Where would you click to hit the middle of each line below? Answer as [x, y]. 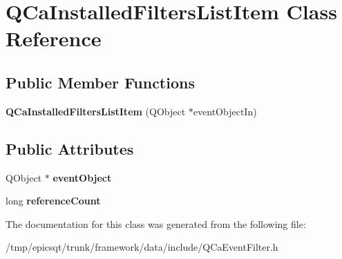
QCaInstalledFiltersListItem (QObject [96, 111]
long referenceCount [53, 201]
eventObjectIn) [225, 111]
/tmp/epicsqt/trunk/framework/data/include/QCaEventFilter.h [142, 247]
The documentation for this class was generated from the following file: [156, 223]
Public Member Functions [100, 82]
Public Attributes [70, 148]
